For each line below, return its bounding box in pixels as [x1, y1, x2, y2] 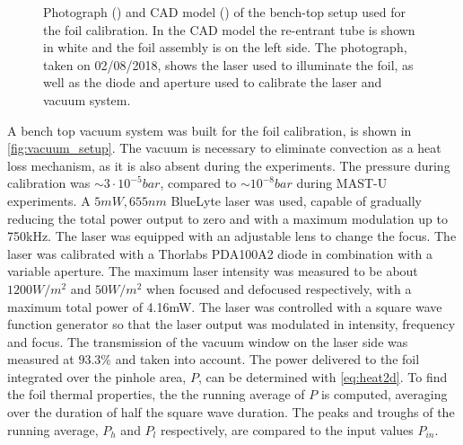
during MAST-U [296, 174, 388, 192]
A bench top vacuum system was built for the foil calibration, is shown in [7, 120, 412, 139]
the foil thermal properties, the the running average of [7, 385, 305, 404]
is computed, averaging [320, 385, 448, 404]
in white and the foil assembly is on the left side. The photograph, [43, 38, 407, 57]
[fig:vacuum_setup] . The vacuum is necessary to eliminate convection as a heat [7, 138, 441, 157]
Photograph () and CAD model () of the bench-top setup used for [43, 3, 406, 21]
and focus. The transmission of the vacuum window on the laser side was [7, 332, 408, 351]
